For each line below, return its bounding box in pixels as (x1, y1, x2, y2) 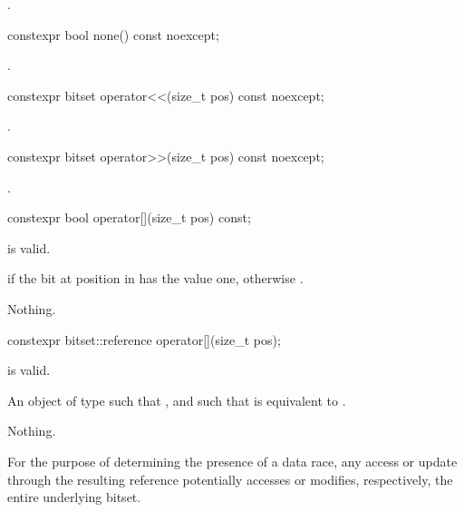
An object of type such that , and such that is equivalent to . (7, 390, 346, 409)
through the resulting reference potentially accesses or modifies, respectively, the (7, 469, 453, 488)
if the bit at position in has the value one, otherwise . (7, 269, 304, 288)
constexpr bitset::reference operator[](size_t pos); (7, 330, 281, 349)
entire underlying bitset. (7, 487, 141, 507)
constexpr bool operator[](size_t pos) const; (7, 208, 251, 227)
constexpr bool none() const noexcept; (7, 25, 219, 44)
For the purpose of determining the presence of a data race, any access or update (7, 451, 458, 470)
